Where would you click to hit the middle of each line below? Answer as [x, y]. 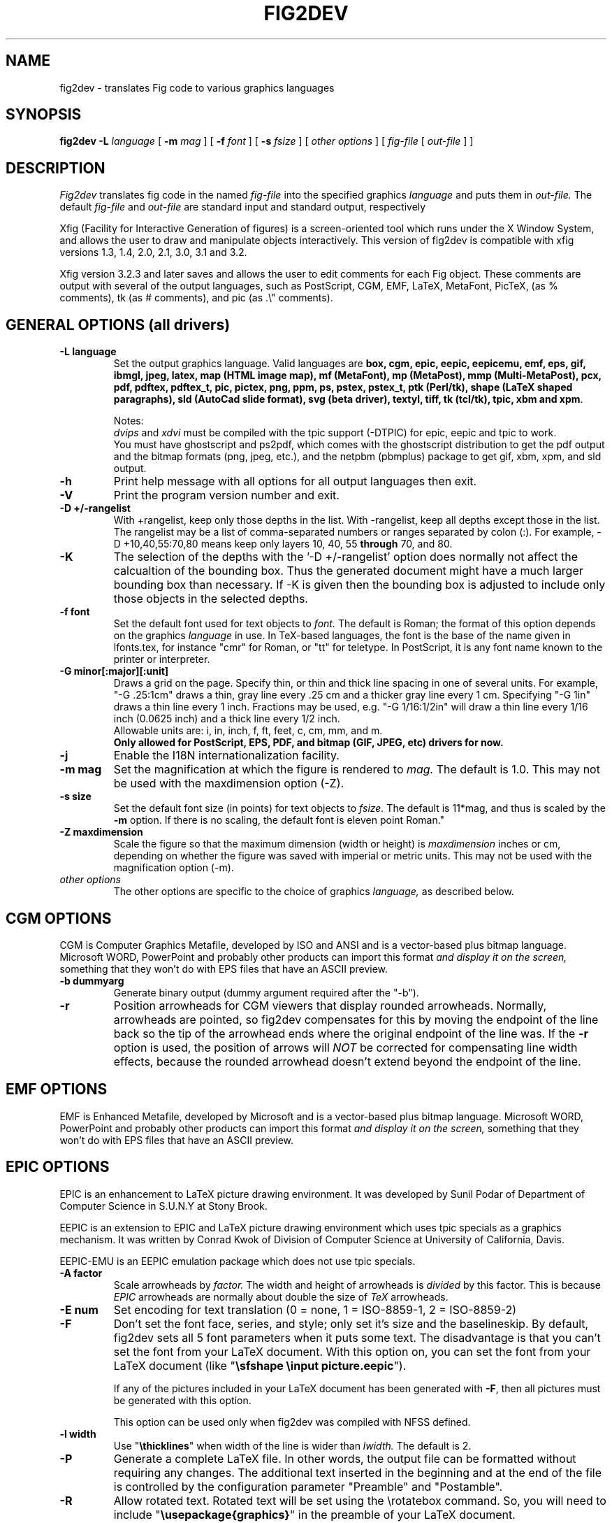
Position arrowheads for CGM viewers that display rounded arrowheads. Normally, [330, 1005]
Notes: [129, 421]
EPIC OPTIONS [58, 1167]
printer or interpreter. [162, 659]
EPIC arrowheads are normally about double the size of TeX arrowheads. [281, 1296]
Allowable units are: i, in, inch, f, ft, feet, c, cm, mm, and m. [248, 731]
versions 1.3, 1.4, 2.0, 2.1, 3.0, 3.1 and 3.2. [153, 252]
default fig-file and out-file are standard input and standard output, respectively [243, 207]
